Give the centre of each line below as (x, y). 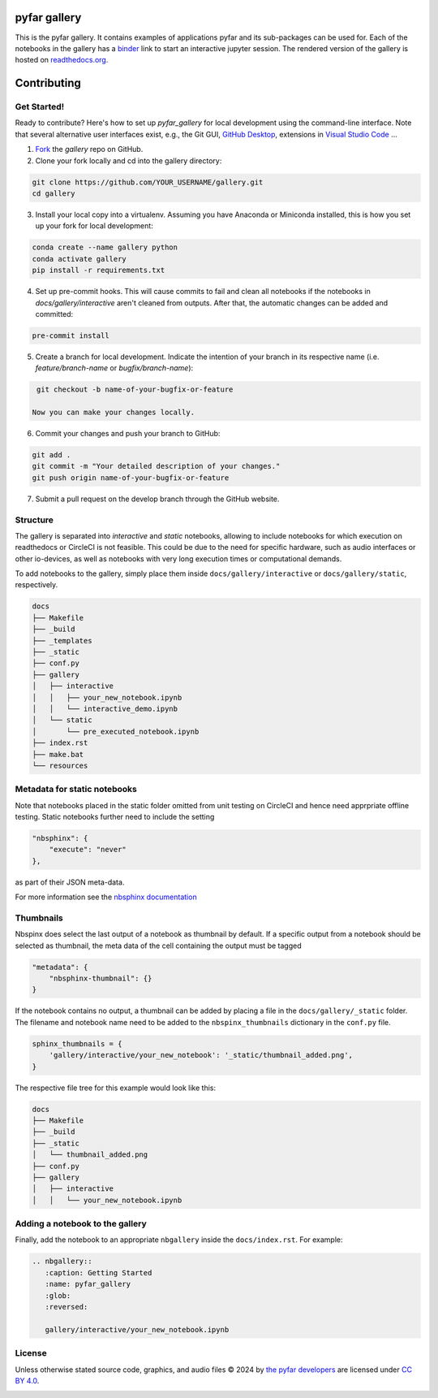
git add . (52, 455)
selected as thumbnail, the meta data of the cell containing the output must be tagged (158, 946)
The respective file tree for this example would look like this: (116, 1088)
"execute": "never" (88, 850)
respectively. (36, 585)
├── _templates (62, 641)
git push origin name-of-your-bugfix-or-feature (131, 478)
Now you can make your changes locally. (113, 413)
